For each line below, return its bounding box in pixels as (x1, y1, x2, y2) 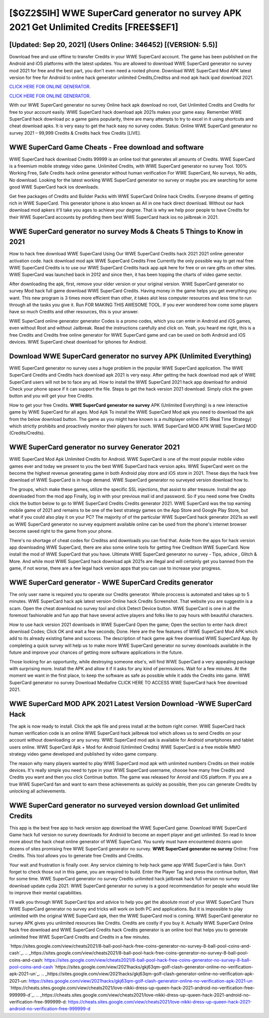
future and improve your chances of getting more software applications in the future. (9, 649, 183, 655)
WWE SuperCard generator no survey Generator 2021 (9, 443, 180, 451)
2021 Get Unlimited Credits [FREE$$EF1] (9, 21, 179, 32)
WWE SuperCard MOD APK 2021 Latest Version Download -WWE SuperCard (9, 699, 252, 708)
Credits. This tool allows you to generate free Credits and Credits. (9, 853, 144, 859)
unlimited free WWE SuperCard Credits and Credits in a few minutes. (9, 934, 150, 940)
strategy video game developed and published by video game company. (9, 751, 158, 757)
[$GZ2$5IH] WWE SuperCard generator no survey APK (9, 7, 242, 18)
